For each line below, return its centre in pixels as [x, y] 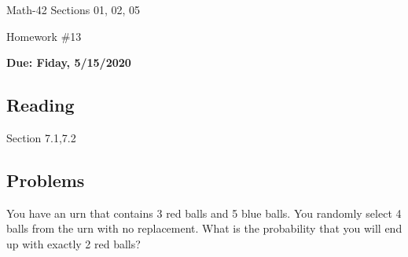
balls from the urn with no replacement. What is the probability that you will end [204, 228]
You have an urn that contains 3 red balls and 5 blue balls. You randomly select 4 [204, 213]
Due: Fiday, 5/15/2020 [69, 62]
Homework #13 [44, 36]
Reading [40, 105]
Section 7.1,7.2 [41, 137]
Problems [46, 180]
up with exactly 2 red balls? [74, 243]
